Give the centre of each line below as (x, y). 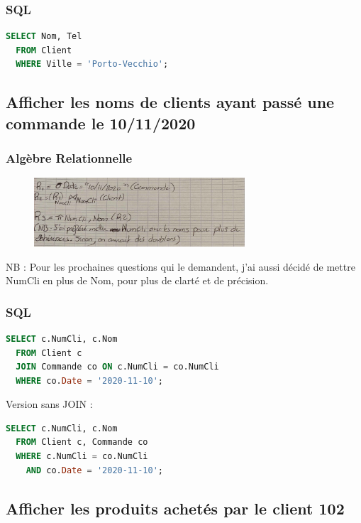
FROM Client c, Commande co (82, 442)
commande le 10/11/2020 (101, 123)
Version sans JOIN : (49, 404)
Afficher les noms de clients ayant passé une (170, 102)
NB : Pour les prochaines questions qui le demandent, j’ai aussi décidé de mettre (180, 266)
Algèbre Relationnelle (69, 158)
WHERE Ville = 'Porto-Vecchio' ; (92, 64)
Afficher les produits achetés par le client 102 (175, 508)
